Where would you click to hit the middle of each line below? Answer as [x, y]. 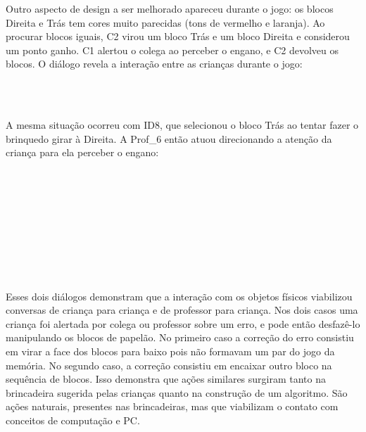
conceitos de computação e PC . [73, 420]
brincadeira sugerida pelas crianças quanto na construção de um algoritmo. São [177, 392]
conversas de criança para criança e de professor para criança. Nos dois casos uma [182, 310]
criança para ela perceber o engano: [82, 152]
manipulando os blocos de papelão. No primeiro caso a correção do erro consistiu [180, 337]
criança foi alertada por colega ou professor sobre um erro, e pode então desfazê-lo [183, 323]
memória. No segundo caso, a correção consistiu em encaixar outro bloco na [169, 365]
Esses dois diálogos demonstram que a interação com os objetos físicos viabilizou [179, 296]
